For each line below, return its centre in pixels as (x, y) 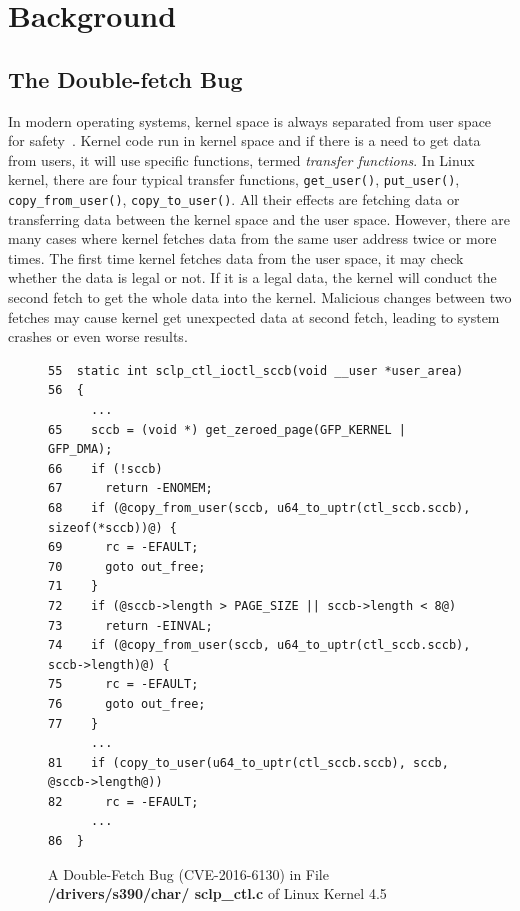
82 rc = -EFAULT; (123, 801)
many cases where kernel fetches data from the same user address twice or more (252, 238)
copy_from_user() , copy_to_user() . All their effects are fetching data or (234, 199)
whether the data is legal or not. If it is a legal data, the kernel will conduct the (252, 277)
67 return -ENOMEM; (130, 488)
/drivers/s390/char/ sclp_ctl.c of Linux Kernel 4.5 (217, 893)
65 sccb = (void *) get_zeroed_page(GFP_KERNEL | (227, 429)
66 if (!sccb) (105, 468)
